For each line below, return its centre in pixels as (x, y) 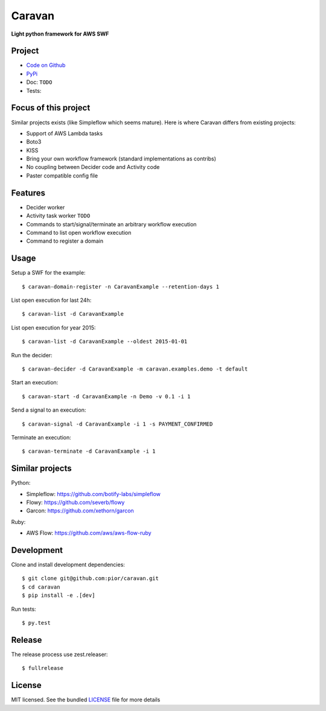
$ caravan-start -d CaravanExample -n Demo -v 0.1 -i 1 (106, 396)
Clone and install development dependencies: (68, 565)
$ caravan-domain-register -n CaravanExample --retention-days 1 (121, 286)
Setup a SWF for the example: (48, 273)
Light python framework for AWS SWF (60, 34)
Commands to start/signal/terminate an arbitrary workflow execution (111, 224)
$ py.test (36, 623)
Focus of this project (51, 108)
